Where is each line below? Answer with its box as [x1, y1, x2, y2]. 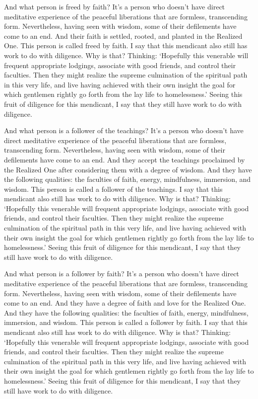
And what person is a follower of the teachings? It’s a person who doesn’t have [4, 125, 244, 136]
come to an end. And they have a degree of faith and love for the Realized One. [4, 298, 246, 308]
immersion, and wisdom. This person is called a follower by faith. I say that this [4, 317, 248, 327]
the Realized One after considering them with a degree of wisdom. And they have [4, 164, 252, 174]
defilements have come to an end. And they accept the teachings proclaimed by [4, 154, 245, 164]
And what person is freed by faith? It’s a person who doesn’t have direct [4, 1, 225, 11]
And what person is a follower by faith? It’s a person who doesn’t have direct [4, 268, 239, 279]
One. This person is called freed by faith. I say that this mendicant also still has [4, 40, 248, 51]
